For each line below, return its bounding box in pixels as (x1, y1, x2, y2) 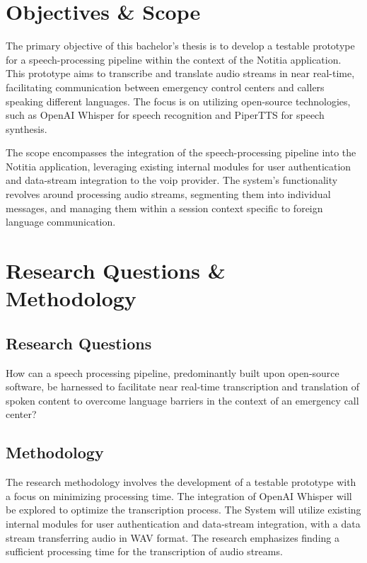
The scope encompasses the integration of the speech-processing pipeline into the (6, 145, 356, 160)
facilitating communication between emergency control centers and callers (6, 79, 325, 94)
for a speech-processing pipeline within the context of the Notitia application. (6, 52, 342, 66)
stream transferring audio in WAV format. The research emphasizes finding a (6, 530, 339, 545)
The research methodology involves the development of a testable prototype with (6, 475, 356, 489)
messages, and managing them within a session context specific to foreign (6, 200, 323, 215)
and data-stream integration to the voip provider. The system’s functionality (6, 173, 338, 187)
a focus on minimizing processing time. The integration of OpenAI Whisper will (6, 488, 352, 503)
